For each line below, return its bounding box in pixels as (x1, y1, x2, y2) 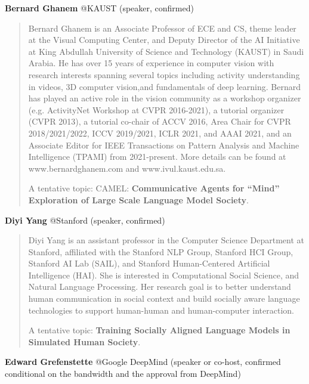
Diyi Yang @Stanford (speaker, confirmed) (5, 213, 165, 226)
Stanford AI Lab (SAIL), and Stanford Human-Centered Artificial (28, 257, 270, 270)
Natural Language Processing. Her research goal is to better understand (28, 280, 291, 293)
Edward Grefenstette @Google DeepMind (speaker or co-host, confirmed (5, 355, 281, 368)
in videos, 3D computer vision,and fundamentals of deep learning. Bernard (28, 80, 301, 92)
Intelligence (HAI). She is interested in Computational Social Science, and (28, 268, 299, 281)
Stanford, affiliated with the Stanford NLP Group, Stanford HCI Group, (28, 245, 293, 258)
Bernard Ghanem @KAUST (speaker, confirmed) (5, 2, 194, 14)
